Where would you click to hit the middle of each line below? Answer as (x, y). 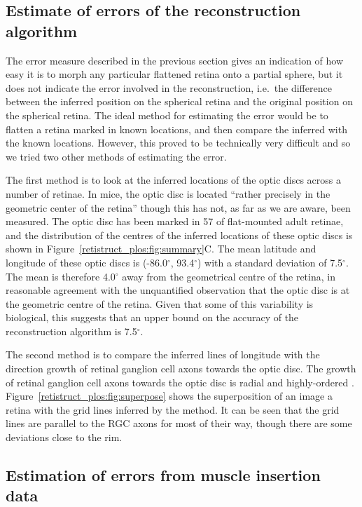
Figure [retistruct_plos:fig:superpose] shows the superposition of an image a (169, 396)
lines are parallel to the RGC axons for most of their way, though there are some (179, 423)
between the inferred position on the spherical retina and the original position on (179, 101)
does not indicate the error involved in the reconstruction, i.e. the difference (169, 87)
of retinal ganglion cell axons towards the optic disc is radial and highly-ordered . (180, 382)
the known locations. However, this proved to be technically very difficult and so (178, 143)
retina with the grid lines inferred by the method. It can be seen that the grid (173, 409)
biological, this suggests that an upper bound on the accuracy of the (152, 317)
